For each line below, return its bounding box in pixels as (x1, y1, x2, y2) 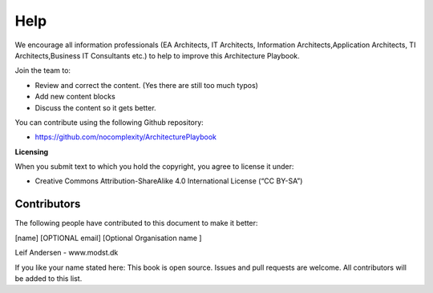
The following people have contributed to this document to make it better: (14, 219, 258, 228)
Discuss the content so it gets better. (34, 102, 156, 112)
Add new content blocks (34, 92, 115, 102)
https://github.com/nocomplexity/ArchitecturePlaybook (34, 132, 216, 142)
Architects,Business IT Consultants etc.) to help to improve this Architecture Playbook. (14, 50, 300, 60)
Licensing (14, 146, 49, 156)
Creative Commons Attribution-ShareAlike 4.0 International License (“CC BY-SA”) (34, 176, 303, 186)
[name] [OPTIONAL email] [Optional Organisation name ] (14, 233, 202, 243)
